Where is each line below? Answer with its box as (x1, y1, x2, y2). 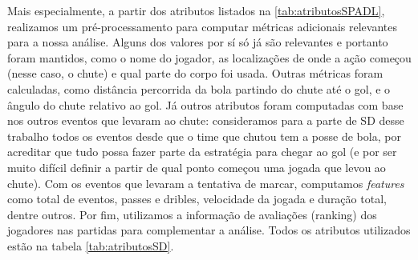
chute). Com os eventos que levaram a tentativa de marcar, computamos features (7, 174, 404, 191)
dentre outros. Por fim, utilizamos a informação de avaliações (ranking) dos (7, 206, 377, 222)
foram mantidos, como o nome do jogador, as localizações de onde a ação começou (7, 49, 412, 66)
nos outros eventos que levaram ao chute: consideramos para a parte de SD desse (7, 112, 404, 129)
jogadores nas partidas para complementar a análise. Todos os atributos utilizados (7, 222, 411, 238)
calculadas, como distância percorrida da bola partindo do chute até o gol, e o (7, 80, 391, 97)
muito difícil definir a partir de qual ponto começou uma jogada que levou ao (7, 158, 386, 175)
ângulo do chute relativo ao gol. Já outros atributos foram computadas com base (7, 96, 404, 113)
